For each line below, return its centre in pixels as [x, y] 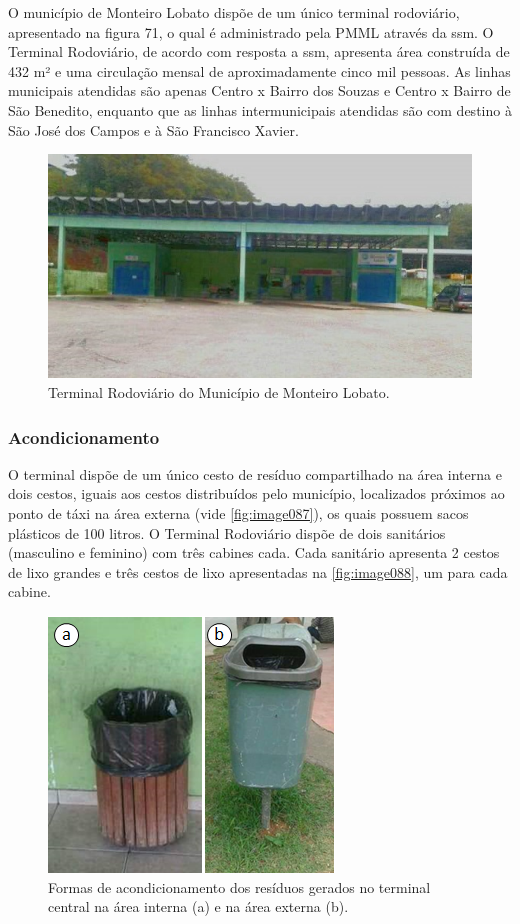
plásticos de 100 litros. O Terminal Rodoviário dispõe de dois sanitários [227, 532]
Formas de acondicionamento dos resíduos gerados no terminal [239, 886]
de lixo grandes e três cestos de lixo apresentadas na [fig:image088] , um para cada [258, 571]
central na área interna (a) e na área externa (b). [198, 906]
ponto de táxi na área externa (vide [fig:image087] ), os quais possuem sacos [238, 512]
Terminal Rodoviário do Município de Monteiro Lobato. [219, 391]
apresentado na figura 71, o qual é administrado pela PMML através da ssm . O [251, 31]
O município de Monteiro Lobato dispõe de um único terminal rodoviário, [234, 12]
